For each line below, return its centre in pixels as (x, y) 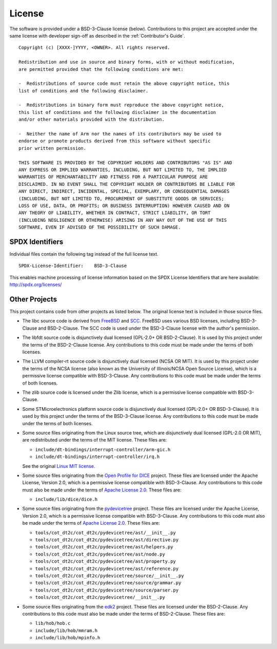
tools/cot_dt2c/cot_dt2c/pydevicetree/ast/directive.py (107, 540)
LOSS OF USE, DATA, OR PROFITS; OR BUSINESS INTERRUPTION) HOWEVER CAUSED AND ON (124, 206)
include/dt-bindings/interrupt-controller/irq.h (97, 457)
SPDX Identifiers (36, 242)
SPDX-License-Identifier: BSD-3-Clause (73, 266)
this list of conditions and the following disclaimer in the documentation (117, 112)
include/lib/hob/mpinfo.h (68, 638)
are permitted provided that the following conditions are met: (101, 69)
